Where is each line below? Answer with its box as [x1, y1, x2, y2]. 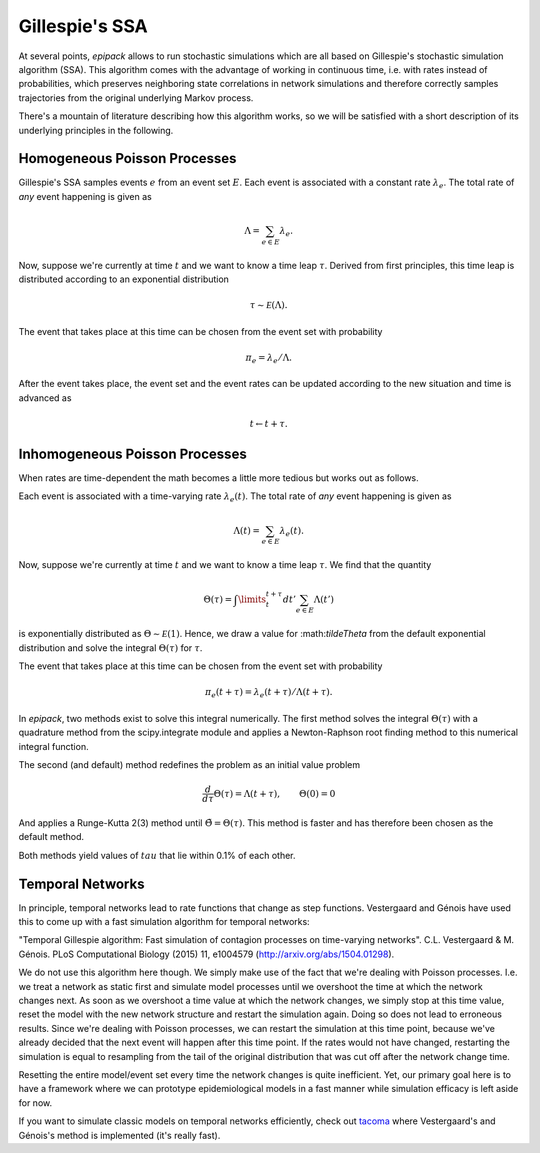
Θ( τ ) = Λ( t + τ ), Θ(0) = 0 [213, 788, 336, 799]
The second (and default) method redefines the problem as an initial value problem [18, 758, 360, 770]
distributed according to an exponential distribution [18, 273, 230, 285]
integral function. [18, 740, 89, 752]
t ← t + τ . [249, 418, 289, 429]
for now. [18, 1096, 53, 1109]
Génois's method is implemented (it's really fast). [18, 1129, 221, 1141]
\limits [238, 593, 267, 605]
